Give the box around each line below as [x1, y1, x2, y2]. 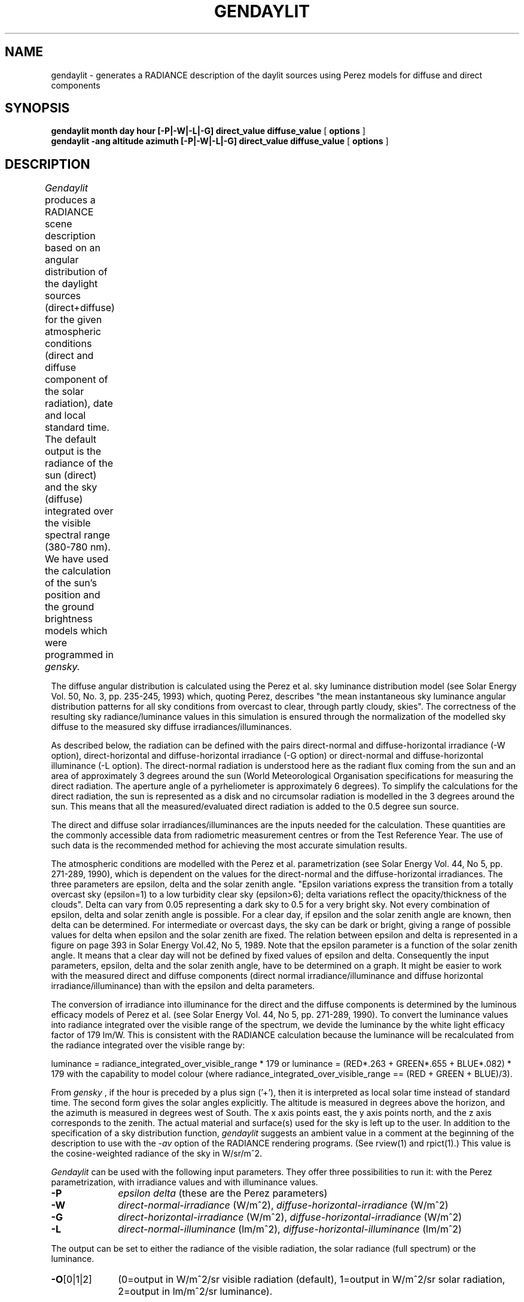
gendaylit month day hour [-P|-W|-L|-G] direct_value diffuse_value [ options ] [51, 126, 365, 136]
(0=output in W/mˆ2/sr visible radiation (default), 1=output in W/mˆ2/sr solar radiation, [118, 1273, 505, 1286]
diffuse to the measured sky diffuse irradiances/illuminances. [51, 722, 292, 732]
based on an [44, 242, 100, 254]
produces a [44, 194, 96, 206]
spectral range [44, 529, 110, 542]
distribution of [44, 266, 108, 278]
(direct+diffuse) [44, 302, 115, 314]
